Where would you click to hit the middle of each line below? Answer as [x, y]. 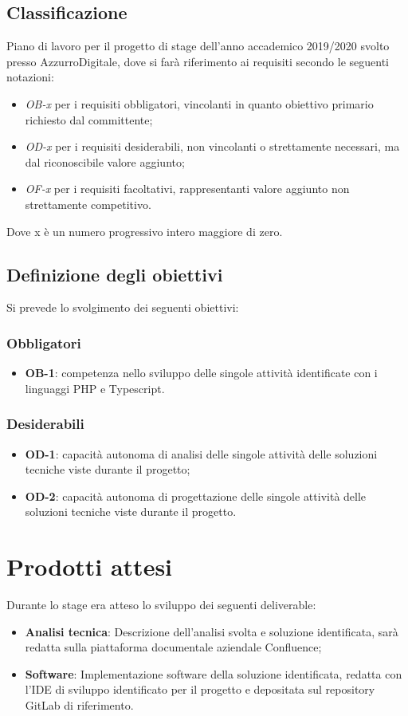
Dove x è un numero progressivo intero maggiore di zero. [145, 231]
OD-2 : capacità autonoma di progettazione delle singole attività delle [196, 496]
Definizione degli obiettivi [115, 274]
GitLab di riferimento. [79, 705]
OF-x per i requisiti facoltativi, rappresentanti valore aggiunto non [187, 189]
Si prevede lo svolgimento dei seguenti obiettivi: [123, 307]
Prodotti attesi [90, 567]
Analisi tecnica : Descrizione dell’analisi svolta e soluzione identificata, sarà [212, 631]
